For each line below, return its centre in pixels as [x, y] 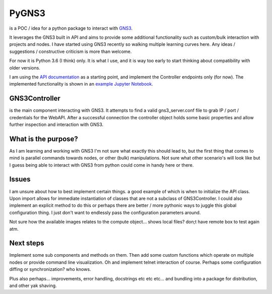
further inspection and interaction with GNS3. [56, 124]
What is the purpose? [44, 139]
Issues [20, 179]
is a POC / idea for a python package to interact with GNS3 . [71, 28]
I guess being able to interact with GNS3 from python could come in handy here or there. [101, 165]
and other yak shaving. [33, 285]
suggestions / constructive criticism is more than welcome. [71, 51]
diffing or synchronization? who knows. [50, 269]
